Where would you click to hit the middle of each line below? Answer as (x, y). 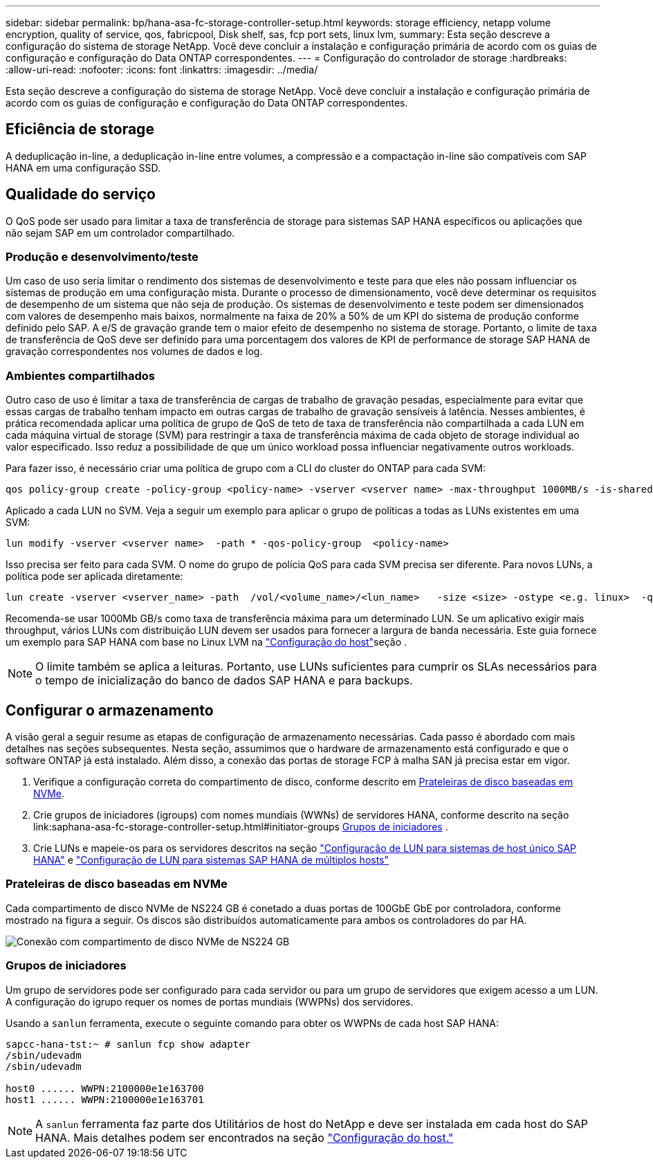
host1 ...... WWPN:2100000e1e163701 (105, 1099)
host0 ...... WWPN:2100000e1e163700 (105, 1088)
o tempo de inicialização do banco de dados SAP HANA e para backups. (224, 681)
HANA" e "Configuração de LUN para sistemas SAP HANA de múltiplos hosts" (211, 860)
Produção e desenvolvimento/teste (102, 257)
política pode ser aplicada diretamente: (94, 576)
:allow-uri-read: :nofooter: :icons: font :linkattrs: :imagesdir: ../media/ (162, 70)
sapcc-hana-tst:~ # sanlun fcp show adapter (128, 1044)
